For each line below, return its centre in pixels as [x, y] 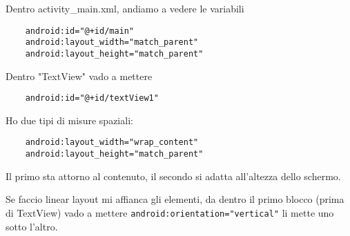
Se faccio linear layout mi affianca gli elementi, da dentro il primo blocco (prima [175, 199]
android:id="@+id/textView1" [92, 98]
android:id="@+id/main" [80, 31]
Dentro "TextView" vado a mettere [79, 76]
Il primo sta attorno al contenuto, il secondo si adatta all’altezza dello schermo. [173, 176]
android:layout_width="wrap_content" [112, 142]
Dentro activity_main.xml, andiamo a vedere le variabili [125, 8]
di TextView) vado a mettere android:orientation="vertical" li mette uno [170, 212]
